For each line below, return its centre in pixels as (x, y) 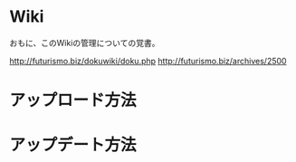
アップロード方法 (73, 100)
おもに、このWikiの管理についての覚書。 (85, 43)
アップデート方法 (73, 145)
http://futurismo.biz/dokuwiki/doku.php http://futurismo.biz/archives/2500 (148, 61)
